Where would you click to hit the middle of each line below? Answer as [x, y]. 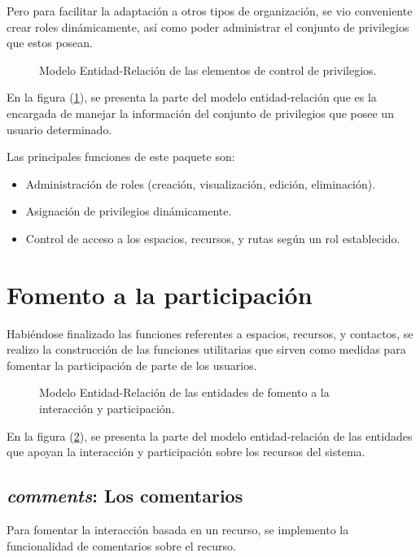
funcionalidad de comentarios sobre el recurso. [121, 545]
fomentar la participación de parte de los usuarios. [132, 365]
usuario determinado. [59, 129]
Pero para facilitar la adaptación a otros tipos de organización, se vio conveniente [210, 11]
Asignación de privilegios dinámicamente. [129, 211]
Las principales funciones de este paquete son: [121, 157]
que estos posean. [50, 43]
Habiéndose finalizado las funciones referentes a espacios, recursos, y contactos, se [210, 333]
